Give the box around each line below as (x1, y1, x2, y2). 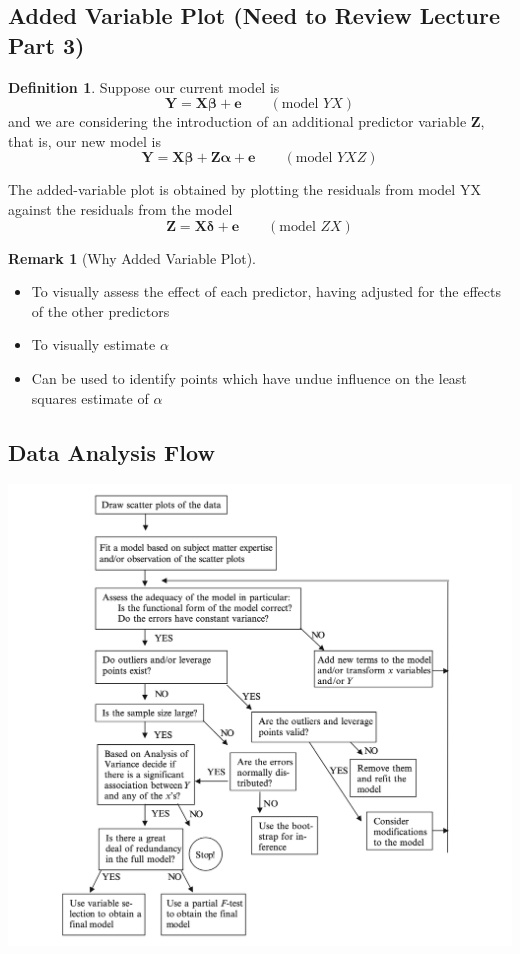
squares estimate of (31, 387, 149, 408)
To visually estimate (31, 334, 156, 355)
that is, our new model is (8, 130, 162, 151)
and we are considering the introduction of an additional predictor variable (8, 111, 467, 132)
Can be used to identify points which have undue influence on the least (31, 367, 467, 388)
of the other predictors (31, 300, 170, 321)
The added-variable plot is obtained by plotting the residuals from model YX (8, 179, 481, 200)
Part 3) (8, 29, 85, 60)
